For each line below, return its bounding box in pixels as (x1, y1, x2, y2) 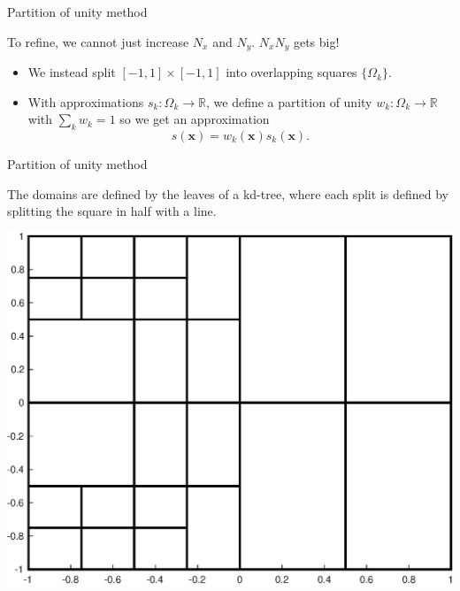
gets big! (293, 32, 340, 50)
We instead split (27, 63, 116, 81)
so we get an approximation (119, 110, 270, 128)
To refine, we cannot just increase (7, 32, 189, 50)
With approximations (27, 92, 144, 111)
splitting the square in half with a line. (7, 202, 217, 220)
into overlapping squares (226, 63, 357, 81)
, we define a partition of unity (205, 92, 372, 111)
